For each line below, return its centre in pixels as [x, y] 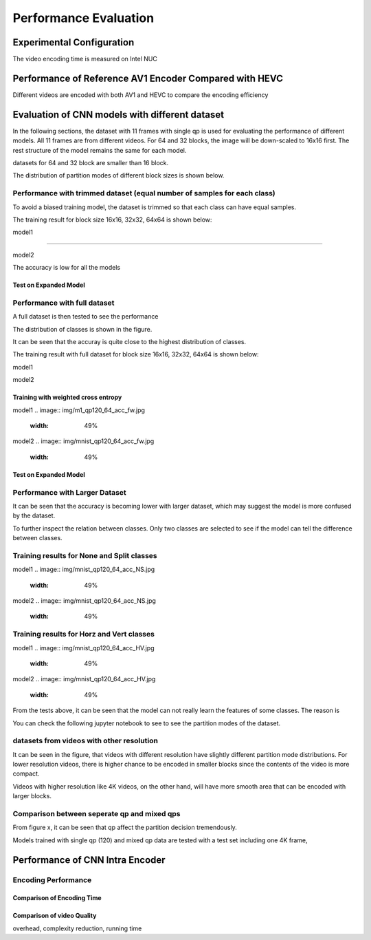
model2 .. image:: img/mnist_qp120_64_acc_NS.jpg [84, 601]
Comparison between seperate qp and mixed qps [97, 813]
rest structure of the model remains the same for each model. [100, 150]
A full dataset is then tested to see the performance [86, 317]
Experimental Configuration [74, 42]
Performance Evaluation [83, 18]
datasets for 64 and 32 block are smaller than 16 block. [91, 163]
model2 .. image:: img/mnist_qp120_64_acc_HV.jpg [84, 679]
